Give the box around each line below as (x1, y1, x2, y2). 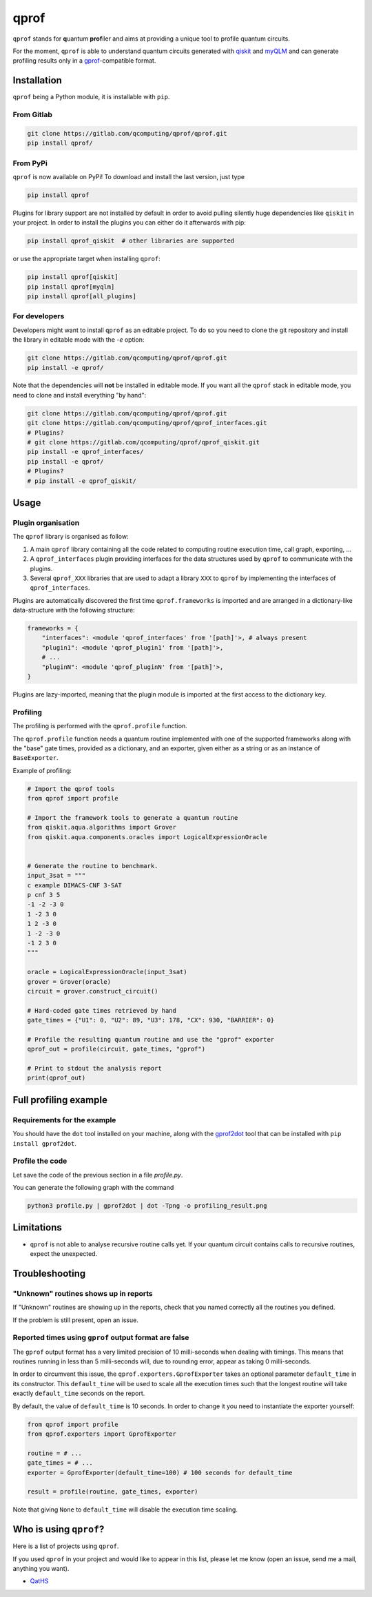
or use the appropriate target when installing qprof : (12, 255, 161, 263)
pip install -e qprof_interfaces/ (27, 448, 144, 456)
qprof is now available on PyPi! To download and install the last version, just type (12, 172, 245, 181)
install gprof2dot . (12, 1139, 77, 1147)
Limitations (12, 1222, 62, 1233)
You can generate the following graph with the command (12, 1184, 174, 1192)
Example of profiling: (12, 766, 72, 774)
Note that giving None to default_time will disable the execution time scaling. (12, 1505, 238, 1514)
